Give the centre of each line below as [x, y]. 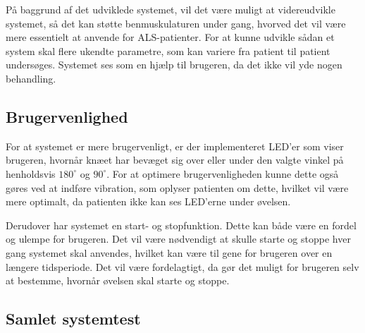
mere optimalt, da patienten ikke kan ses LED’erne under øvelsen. [148, 201]
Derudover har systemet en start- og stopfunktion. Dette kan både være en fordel [181, 225]
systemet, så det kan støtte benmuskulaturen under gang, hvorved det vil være [176, 23]
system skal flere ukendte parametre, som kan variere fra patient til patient [168, 50]
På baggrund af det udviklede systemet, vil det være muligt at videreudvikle [171, 9]
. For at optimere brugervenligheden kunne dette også [223, 173]
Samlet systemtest [73, 319]
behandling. [31, 78]
